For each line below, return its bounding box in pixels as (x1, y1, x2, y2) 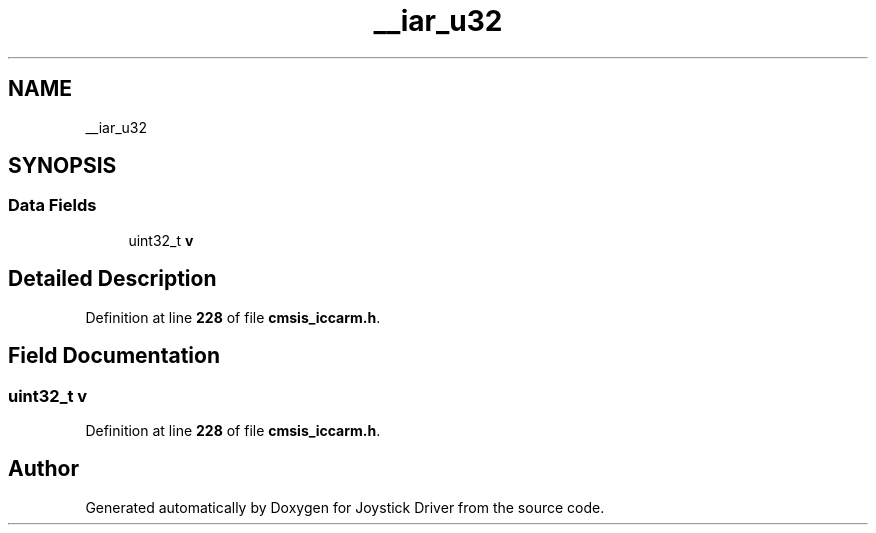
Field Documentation (8, 343, 220, 369)
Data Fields (8, 195, 97, 216)
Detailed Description (8, 266, 217, 292)
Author (8, 456, 79, 482)
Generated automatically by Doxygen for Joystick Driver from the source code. (85, 498, 605, 516)
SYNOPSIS (8, 153, 117, 179)
